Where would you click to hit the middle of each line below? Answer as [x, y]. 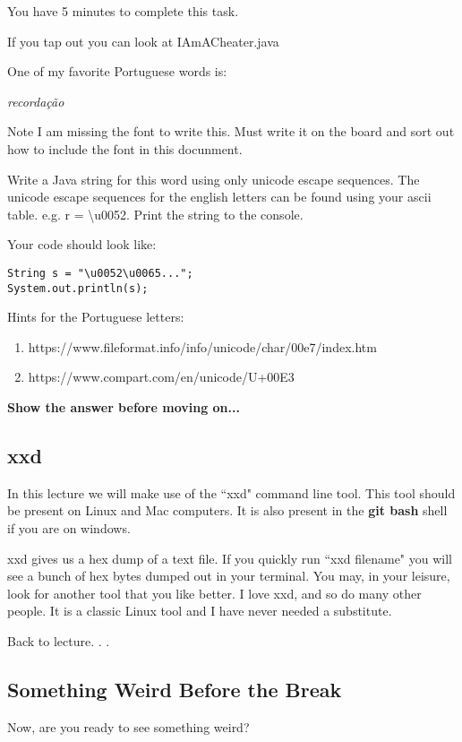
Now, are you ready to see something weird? [128, 726]
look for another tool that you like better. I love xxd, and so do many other [214, 593]
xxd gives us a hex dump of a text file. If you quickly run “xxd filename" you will [230, 558]
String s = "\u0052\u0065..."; [100, 273]
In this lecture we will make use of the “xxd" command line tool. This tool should [231, 492]
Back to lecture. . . [59, 640]
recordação [36, 101]
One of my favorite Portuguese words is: [117, 71]
